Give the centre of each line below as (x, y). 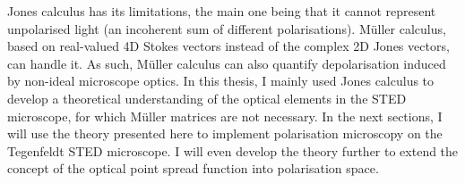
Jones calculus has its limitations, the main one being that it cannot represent (222, 11)
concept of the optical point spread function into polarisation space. (193, 168)
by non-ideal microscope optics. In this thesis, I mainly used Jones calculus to (221, 81)
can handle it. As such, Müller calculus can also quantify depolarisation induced (227, 63)
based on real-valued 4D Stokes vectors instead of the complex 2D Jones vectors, (228, 46)
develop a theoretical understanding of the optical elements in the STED (207, 98)
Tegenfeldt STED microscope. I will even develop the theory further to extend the (233, 150)
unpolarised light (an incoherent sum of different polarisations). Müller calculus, (227, 28)
